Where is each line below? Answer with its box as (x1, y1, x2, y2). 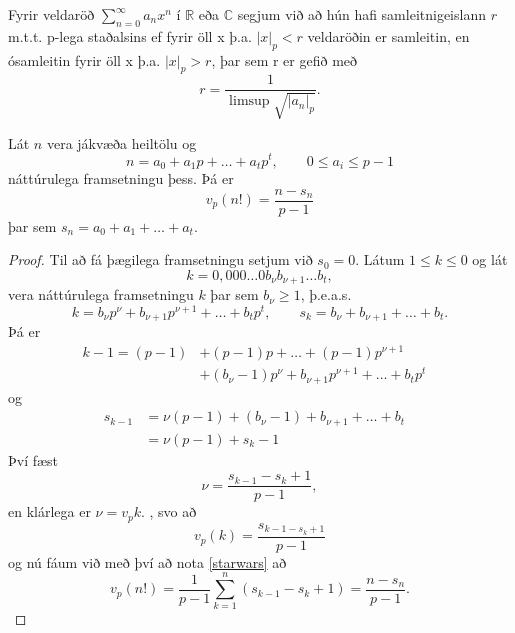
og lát (472, 249, 508, 270)
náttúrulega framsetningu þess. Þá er (8, 167, 234, 188)
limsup (229, 94, 270, 109)
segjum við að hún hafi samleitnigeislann (237, 4, 486, 24)
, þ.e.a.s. (300, 284, 352, 305)
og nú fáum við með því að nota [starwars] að (8, 551, 287, 572)
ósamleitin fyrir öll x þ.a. (8, 49, 161, 70)
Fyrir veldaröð (8, 4, 95, 24)
